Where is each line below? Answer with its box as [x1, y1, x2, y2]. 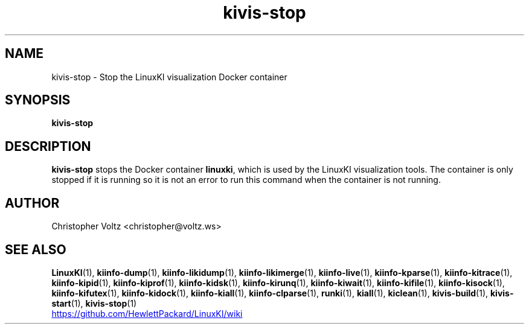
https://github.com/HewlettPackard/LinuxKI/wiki [51, 308, 243, 319]
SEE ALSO [5, 241, 66, 257]
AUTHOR [5, 195, 60, 211]
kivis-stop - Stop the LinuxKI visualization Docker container [51, 71, 287, 82]
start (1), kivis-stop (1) [51, 298, 137, 308]
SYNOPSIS [5, 92, 71, 108]
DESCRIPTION [5, 138, 91, 154]
